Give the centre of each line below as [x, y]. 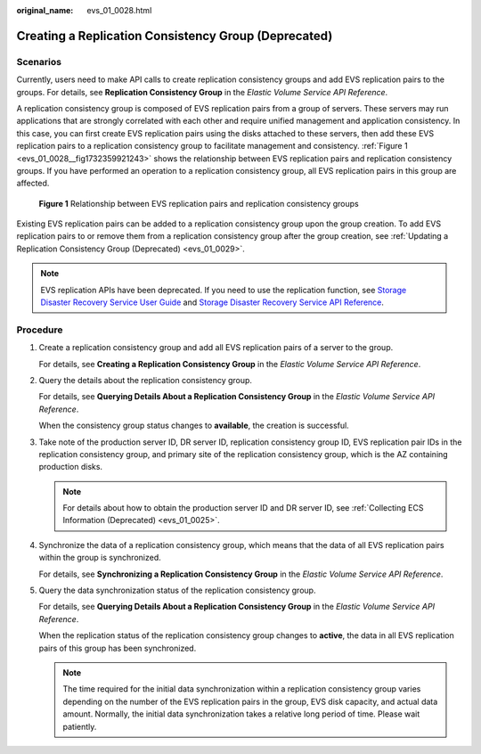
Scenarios [39, 61]
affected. [33, 184]
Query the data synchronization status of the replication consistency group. [177, 590]
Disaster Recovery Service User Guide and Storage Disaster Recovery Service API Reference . [212, 302]
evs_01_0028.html [119, 10]
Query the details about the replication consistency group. [146, 380]
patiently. [80, 726]
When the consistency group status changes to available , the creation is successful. [194, 426]
